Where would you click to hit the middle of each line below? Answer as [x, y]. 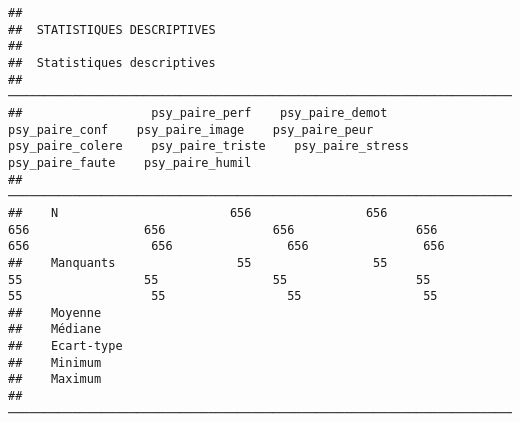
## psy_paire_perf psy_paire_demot [198, 112]
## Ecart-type [65, 346]
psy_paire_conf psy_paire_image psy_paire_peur [191, 129]
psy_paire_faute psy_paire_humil [130, 162]
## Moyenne [55, 312]
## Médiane [55, 329]
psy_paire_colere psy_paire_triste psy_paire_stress [208, 146]
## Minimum [55, 362]
